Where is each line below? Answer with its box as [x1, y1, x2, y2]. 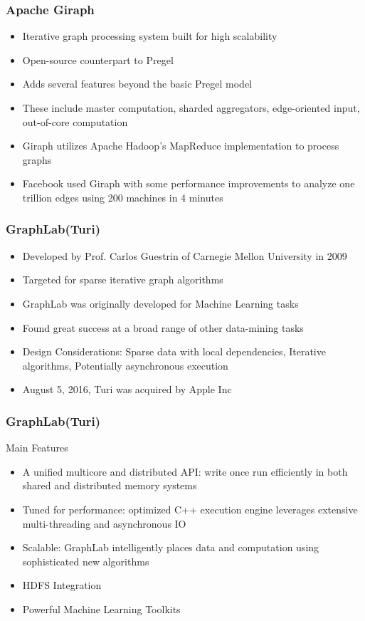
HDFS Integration [22, 578, 102, 593]
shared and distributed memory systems [22, 478, 197, 493]
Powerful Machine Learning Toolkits [22, 601, 181, 616]
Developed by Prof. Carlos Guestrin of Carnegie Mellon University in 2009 [22, 248, 347, 263]
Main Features [6, 440, 68, 455]
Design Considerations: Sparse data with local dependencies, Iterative [22, 344, 326, 359]
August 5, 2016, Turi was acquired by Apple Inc [22, 382, 232, 397]
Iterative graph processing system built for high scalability [22, 28, 277, 43]
